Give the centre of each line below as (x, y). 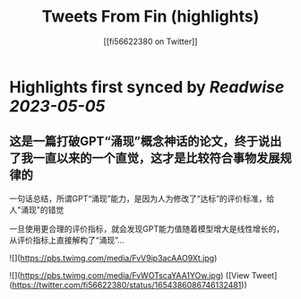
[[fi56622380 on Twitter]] (150, 41)
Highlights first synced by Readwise (147, 87)
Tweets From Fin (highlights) (150, 17)
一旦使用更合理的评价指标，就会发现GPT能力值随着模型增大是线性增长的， (147, 229)
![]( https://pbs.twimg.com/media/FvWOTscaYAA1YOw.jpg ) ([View (129, 275)
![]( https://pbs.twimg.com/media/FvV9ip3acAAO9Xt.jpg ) (113, 258)
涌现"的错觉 (43, 209)
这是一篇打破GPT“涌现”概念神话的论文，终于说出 (146, 141)
